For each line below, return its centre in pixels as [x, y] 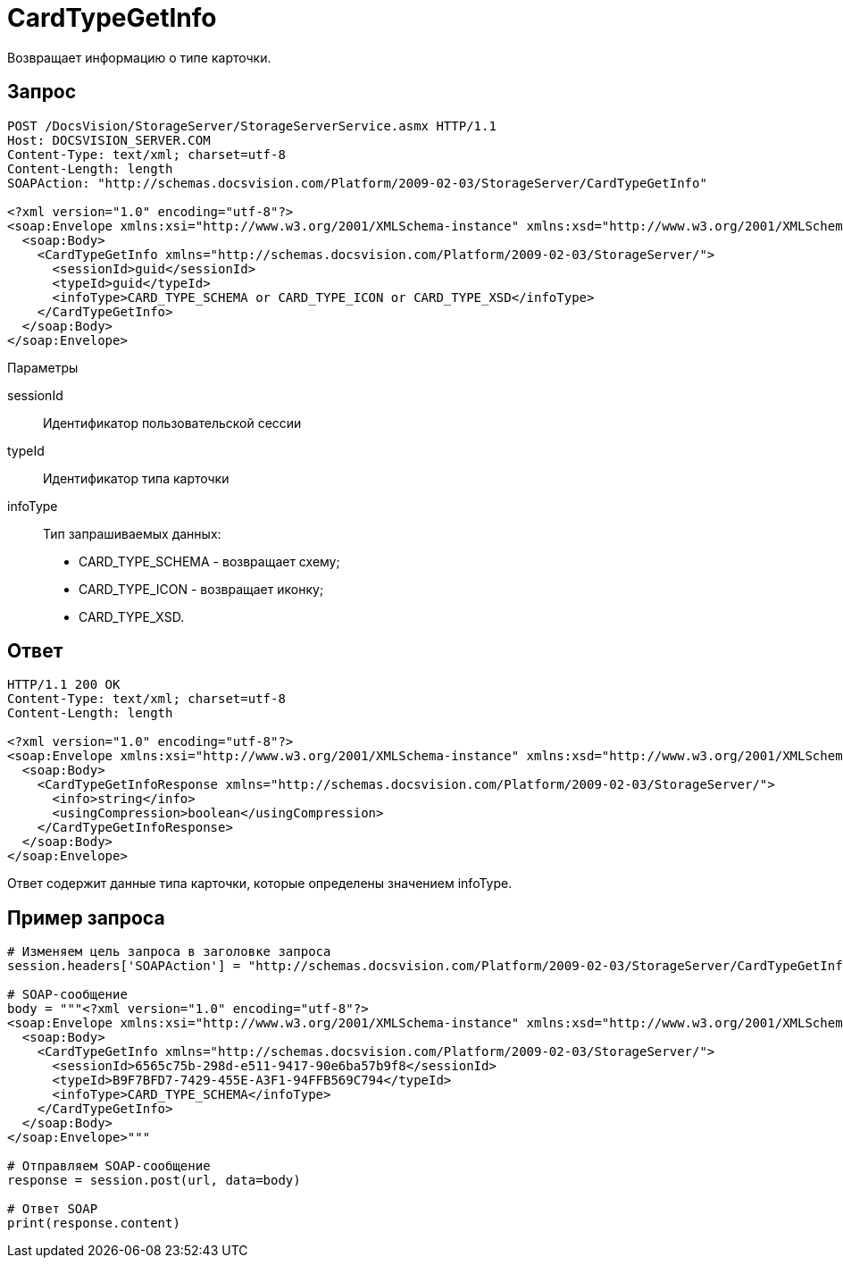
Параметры [43, 367]
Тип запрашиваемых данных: [132, 533]
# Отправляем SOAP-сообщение [109, 1166]
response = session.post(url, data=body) [154, 1181]
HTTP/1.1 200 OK [64, 685]
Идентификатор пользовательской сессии [172, 423]
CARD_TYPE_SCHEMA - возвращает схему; [209, 561]
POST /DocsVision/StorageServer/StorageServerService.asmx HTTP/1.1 [252, 126]
